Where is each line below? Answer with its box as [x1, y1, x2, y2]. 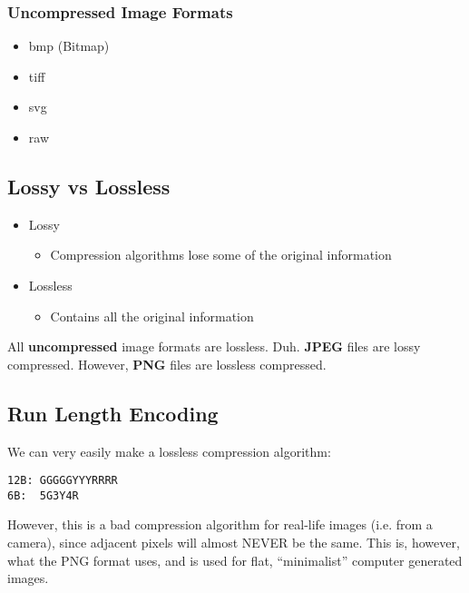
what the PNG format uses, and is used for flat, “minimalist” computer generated [7, 550, 463, 569]
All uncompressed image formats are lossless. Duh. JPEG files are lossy [7, 337, 421, 356]
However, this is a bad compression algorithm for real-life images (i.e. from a [7, 515, 433, 534]
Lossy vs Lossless [7, 172, 171, 200]
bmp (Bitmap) [28, 36, 110, 55]
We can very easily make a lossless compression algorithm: [7, 441, 331, 460]
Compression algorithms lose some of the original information [50, 245, 392, 264]
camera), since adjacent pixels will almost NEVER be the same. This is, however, [7, 533, 460, 552]
